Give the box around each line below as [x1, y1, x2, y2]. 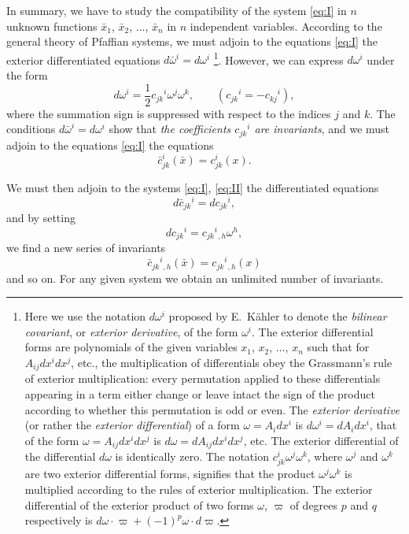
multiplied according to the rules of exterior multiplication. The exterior [24, 480, 373, 497]
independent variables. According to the [190, 17, 382, 34]
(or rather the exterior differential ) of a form [24, 417, 240, 433]
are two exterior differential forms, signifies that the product [24, 465, 315, 482]
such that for [307, 339, 370, 355]
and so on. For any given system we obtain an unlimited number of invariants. [6, 269, 384, 286]
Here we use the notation [24, 308, 146, 324]
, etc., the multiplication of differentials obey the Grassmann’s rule [71, 354, 392, 370]
